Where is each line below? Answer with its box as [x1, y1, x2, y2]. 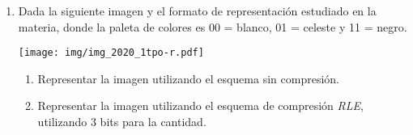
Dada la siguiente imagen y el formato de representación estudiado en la [18, 2, 377, 19]
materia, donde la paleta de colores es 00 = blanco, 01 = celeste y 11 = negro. [18, 18, 407, 35]
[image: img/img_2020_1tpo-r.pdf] [18, 47, 204, 59]
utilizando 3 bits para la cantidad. [37, 113, 206, 130]
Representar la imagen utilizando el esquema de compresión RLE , [37, 97, 364, 114]
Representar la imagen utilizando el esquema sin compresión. [37, 70, 339, 86]
